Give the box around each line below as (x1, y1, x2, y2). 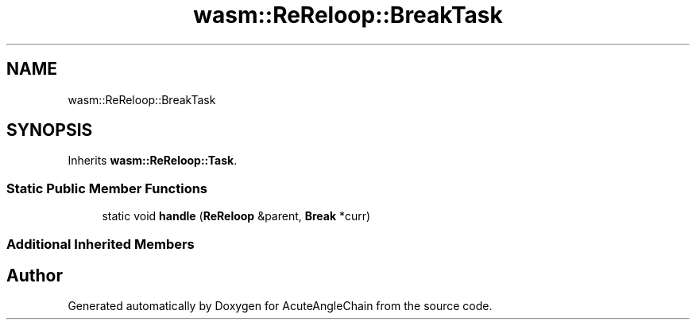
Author (6, 265, 63, 285)
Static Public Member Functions (6, 180, 208, 196)
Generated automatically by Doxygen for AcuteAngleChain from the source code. (68, 299, 493, 313)
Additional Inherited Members (6, 235, 195, 252)
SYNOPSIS (6, 120, 93, 141)
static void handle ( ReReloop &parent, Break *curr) (102, 209, 371, 223)
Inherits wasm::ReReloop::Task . (68, 153, 238, 168)
